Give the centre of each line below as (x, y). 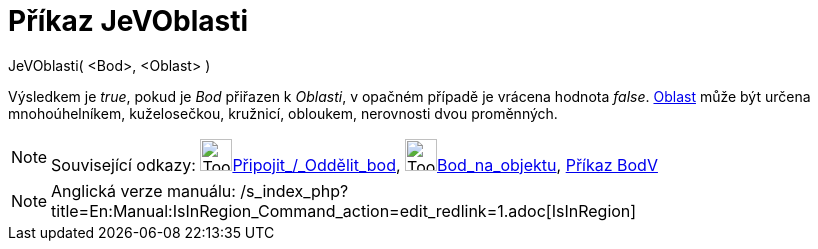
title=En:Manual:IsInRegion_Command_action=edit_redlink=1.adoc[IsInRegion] (344, 210)
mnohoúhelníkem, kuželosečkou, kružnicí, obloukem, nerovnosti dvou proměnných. (283, 113)
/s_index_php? (294, 190)
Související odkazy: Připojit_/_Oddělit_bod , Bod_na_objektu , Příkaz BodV (354, 164)
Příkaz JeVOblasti (128, 21)
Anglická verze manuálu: (143, 190)
